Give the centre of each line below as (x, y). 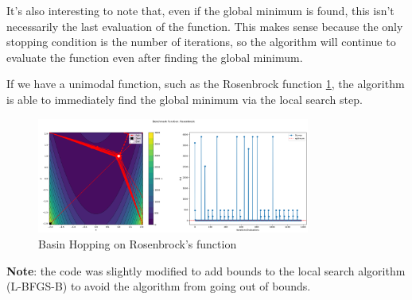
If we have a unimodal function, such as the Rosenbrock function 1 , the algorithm (206, 84)
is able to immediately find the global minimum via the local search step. (185, 99)
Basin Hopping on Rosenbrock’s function (138, 243)
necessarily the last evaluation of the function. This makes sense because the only (205, 26)
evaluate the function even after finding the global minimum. (155, 57)
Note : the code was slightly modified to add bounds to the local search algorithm (206, 270)
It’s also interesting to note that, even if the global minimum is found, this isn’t (200, 10)
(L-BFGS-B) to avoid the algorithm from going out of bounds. (159, 286)
